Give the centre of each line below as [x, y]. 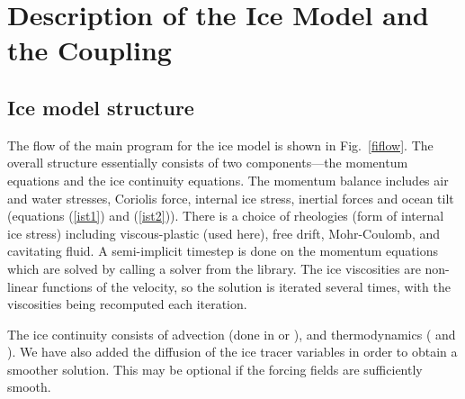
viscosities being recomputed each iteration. [127, 304]
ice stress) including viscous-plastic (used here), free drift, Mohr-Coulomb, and [224, 233]
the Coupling [89, 50]
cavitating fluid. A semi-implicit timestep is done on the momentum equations [223, 251]
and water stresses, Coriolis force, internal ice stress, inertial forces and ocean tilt [231, 198]
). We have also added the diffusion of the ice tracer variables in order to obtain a [232, 352]
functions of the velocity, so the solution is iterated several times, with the [246, 286]
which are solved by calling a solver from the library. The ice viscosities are [214, 268]
